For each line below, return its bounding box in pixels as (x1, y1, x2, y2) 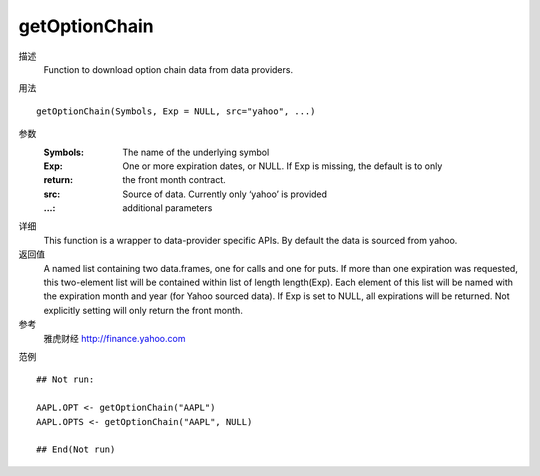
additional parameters (122, 202, 213, 214)
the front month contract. (122, 174, 227, 186)
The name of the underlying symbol (122, 146, 270, 158)
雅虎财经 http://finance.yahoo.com (43, 332, 186, 344)
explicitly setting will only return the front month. (43, 304, 244, 316)
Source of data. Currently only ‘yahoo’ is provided (122, 188, 328, 200)
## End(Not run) (36, 444, 116, 455)
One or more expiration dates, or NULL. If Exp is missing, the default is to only (122, 160, 443, 172)
